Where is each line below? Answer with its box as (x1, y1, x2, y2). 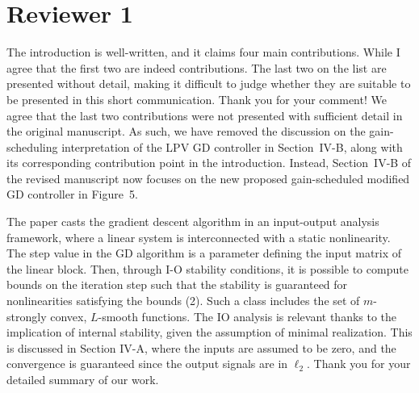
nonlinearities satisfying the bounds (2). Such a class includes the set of (6, 292, 360, 309)
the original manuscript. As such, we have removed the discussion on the (6, 123, 366, 140)
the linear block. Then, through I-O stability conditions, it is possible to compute (6, 260, 409, 277)
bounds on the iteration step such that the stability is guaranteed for (6, 276, 348, 293)
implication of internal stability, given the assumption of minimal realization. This (6, 324, 413, 341)
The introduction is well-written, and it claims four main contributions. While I (6, 44, 400, 61)
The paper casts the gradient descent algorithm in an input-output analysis (6, 213, 379, 230)
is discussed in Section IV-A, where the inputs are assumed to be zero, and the (6, 339, 396, 356)
